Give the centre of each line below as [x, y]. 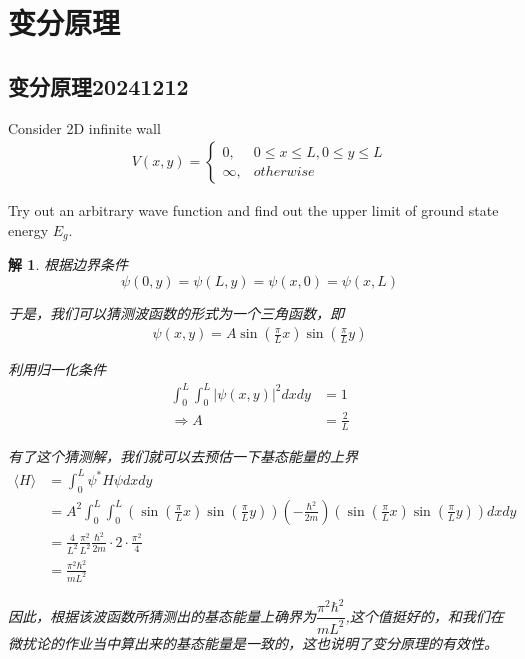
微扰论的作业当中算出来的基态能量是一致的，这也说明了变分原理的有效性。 [253, 642]
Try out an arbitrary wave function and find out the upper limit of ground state [253, 210]
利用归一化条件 [57, 369]
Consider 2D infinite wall [84, 127]
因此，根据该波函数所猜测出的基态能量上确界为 [162, 615]
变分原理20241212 [98, 85]
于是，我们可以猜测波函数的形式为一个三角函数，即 [176, 312]
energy [28, 229]
